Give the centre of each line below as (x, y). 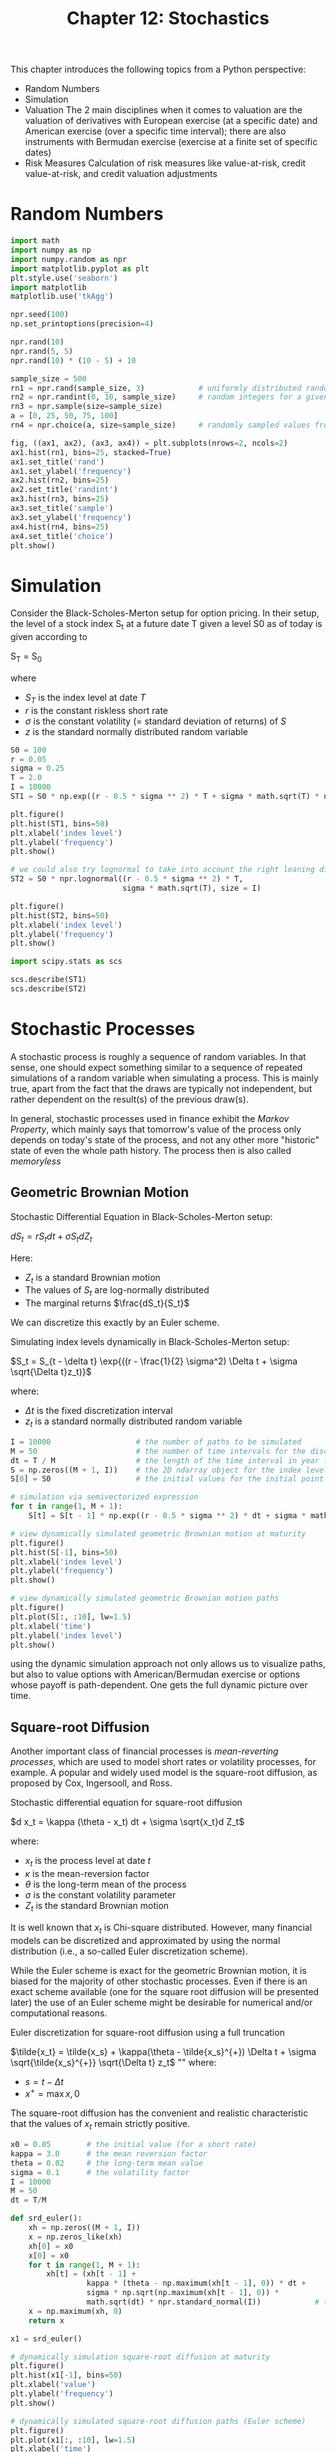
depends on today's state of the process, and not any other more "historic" (165, 1139)
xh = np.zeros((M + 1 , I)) (84, 2228)
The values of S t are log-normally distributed (117, 1291)
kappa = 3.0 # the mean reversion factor (109, 2153)
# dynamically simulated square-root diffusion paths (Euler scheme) (158, 2421)
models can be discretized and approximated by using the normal (145, 1940)
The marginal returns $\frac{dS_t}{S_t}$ (107, 1303)
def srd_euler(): (46, 2218)
